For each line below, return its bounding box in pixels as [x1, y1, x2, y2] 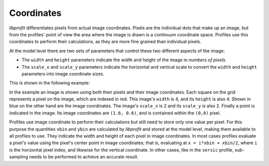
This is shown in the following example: [9, 80, 90, 86]
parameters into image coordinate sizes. [21, 71, 105, 77]
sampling [9, 154, 28, 160]
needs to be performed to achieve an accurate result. [29, 154, 139, 160]
